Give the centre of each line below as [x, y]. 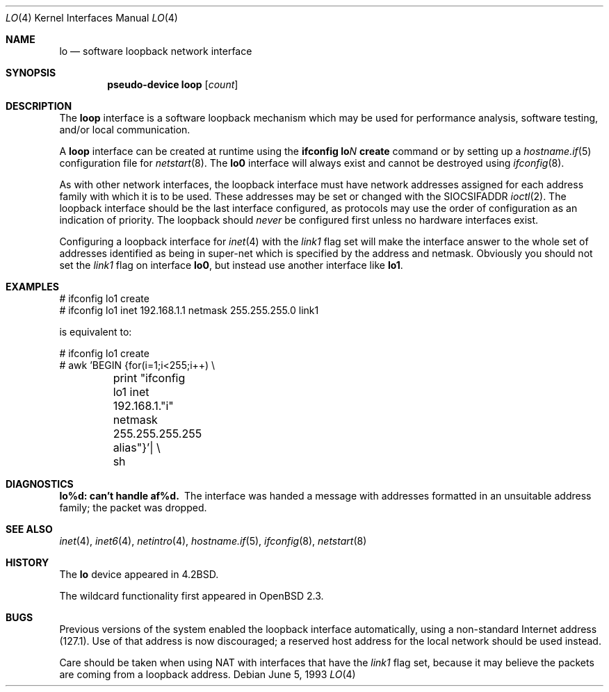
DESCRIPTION [39, 106]
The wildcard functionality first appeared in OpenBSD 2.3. [192, 596]
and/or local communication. [125, 130]
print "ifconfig [149, 378]
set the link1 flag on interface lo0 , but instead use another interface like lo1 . [231, 265]
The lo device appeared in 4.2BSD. [139, 574]
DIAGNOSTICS [40, 484]
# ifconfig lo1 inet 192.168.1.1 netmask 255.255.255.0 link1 [189, 310]
